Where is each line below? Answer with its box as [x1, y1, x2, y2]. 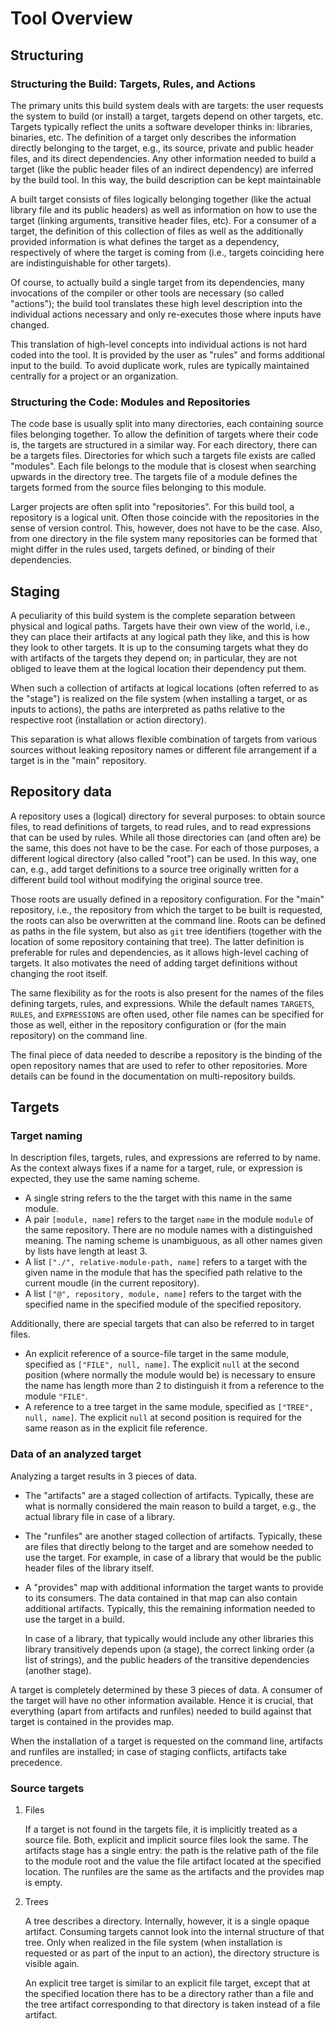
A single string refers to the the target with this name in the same [24, 1192, 293, 1204]
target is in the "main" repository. [10, 754, 147, 766]
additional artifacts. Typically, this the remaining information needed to [24, 1602, 316, 1614]
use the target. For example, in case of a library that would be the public [24, 1551, 322, 1563]
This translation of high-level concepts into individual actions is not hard [10, 338, 308, 350]
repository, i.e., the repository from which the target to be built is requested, [10, 903, 323, 916]
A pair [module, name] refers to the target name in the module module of [24, 1213, 314, 1226]
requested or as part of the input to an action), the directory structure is [24, 1947, 320, 1959]
